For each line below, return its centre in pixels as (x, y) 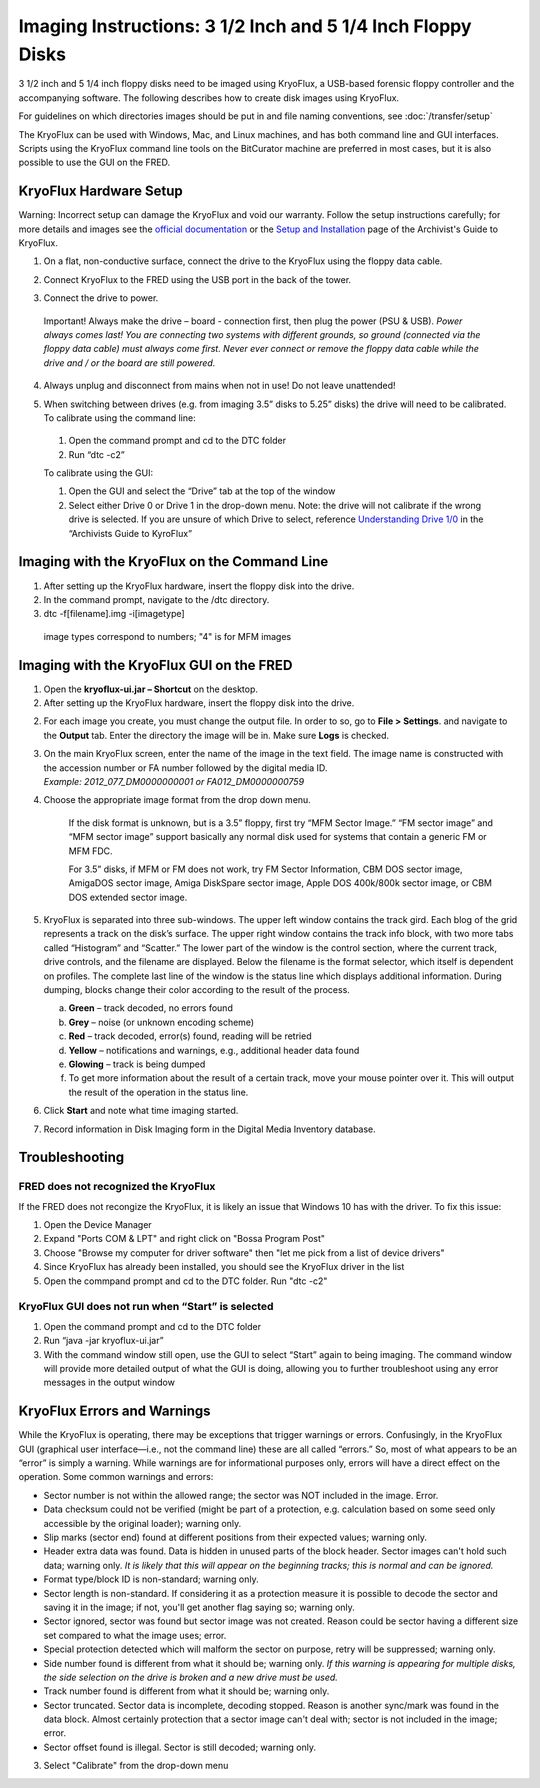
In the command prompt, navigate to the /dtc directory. (156, 599)
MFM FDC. (91, 851)
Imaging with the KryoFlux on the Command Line (173, 561)
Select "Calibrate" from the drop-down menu (136, 1766)
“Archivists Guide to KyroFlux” (130, 533)
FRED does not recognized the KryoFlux (117, 1187)
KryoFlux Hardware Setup (101, 191)
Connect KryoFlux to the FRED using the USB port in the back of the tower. (197, 279)
